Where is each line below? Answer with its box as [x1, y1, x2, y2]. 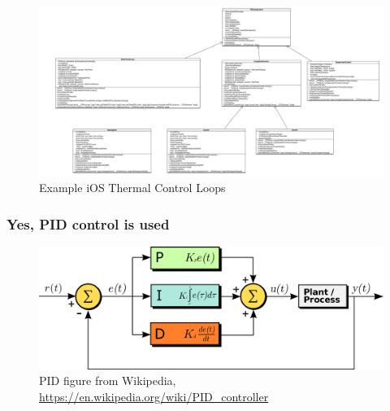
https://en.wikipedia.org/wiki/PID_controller [39, 388, 269, 404]
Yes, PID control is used [6, 213, 170, 234]
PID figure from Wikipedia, [39, 372, 176, 389]
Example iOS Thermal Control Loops [39, 179, 226, 196]
